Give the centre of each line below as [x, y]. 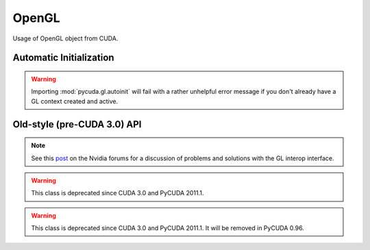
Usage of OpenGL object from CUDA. [65, 38]
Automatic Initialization [63, 58]
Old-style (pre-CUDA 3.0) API [77, 124]
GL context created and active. [75, 101]
